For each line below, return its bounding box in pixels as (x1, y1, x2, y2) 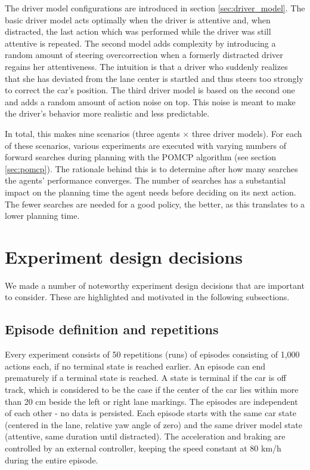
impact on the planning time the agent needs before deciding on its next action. (5, 185, 296, 198)
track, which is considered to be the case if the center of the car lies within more (5, 383, 299, 395)
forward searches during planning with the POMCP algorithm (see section (5, 151, 277, 163)
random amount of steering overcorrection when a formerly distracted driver (5, 48, 283, 61)
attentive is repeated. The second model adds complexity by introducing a (5, 36, 276, 49)
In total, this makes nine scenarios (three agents (5, 127, 180, 139)
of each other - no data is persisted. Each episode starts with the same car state (5, 407, 296, 419)
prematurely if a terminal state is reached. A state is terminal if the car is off (5, 371, 286, 384)
